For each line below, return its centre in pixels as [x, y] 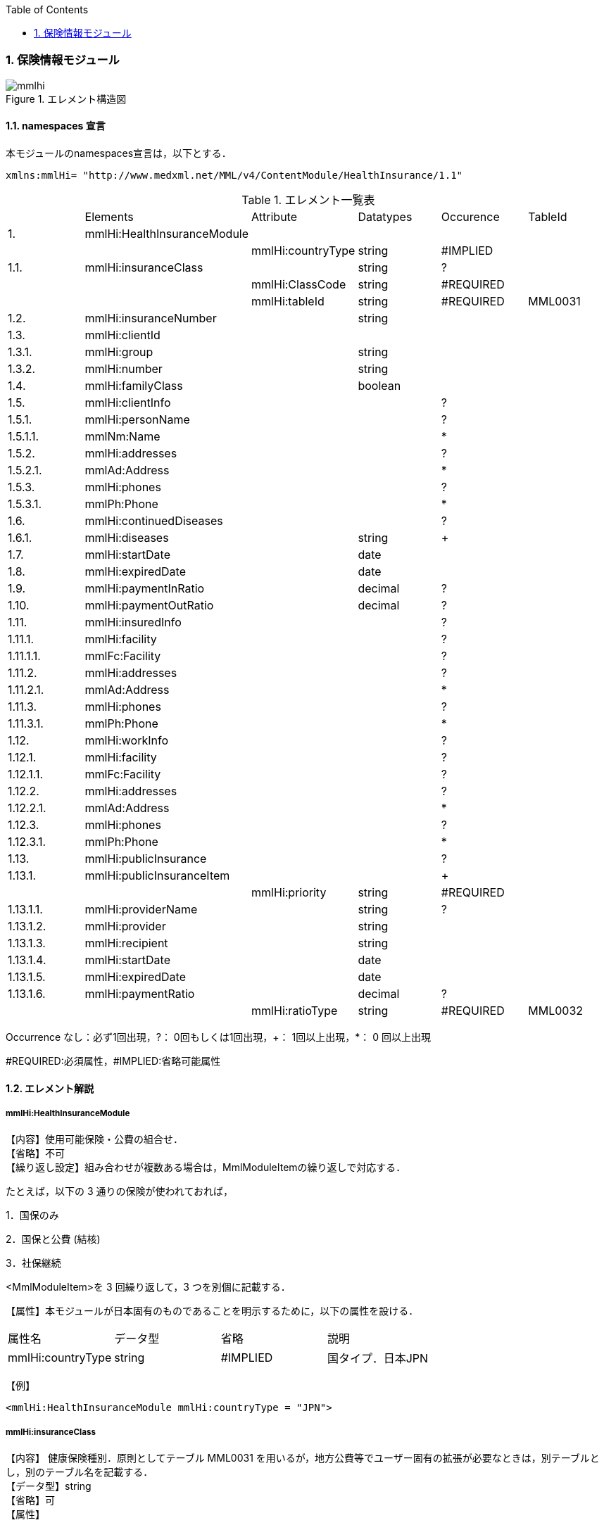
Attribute [274, 216]
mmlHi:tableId [288, 301]
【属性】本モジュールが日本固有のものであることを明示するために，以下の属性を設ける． [212, 1311]
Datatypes [385, 216]
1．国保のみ [32, 1215]
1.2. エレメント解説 [50, 1088]
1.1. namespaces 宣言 [56, 126]
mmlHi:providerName [141, 909]
